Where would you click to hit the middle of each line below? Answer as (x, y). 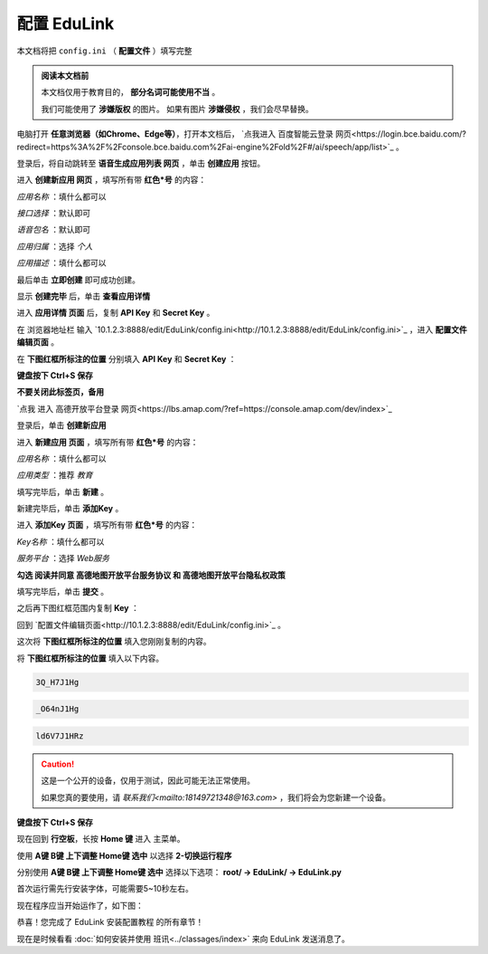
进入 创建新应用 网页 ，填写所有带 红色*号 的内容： (112, 180)
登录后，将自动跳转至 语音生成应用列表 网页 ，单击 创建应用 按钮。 (141, 163)
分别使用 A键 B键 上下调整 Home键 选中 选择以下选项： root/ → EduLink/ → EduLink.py (179, 873)
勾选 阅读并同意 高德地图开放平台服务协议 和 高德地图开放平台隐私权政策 (151, 575)
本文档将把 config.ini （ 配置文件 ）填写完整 (105, 51)
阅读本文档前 (65, 75)
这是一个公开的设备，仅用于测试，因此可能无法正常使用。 (148, 781)
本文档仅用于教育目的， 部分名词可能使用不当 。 (131, 92)
